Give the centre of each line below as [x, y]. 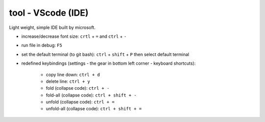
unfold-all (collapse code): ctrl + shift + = [94, 109]
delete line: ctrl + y [68, 81]
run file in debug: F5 [42, 45]
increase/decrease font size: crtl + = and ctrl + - [74, 36]
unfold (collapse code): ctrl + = [80, 102]
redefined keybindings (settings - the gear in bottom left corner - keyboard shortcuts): [108, 63]
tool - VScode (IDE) [49, 13]
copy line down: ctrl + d [73, 74]
